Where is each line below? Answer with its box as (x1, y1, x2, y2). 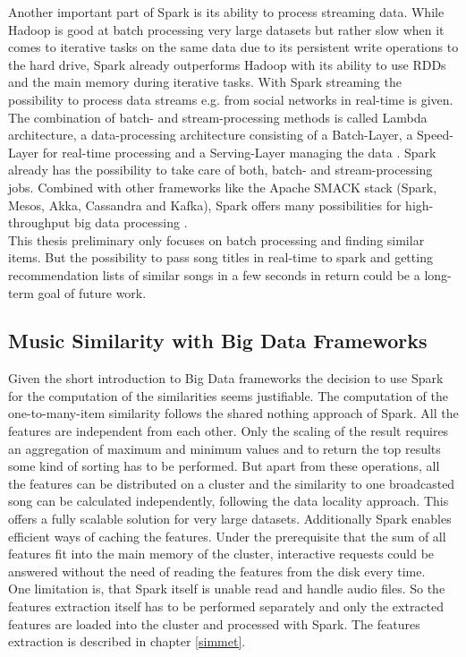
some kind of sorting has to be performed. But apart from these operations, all (8, 456, 440, 475)
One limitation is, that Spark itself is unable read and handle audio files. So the (8, 579, 445, 598)
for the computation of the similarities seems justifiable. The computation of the (8, 386, 449, 405)
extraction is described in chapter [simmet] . (8, 632, 246, 651)
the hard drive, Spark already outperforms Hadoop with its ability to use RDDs (8, 55, 446, 73)
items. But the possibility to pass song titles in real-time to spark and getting (8, 248, 433, 267)
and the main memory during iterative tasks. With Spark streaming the (8, 73, 402, 91)
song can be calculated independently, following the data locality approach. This (8, 491, 449, 510)
